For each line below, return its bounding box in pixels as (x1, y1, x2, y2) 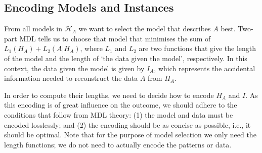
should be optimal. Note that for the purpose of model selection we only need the (4, 129, 256, 140)
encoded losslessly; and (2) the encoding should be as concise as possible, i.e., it (4, 119, 251, 130)
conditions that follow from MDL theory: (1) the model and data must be (4, 109, 233, 120)
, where (80, 43, 103, 54)
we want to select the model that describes (78, 23, 211, 34)
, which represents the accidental (154, 63, 255, 73)
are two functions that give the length (139, 43, 256, 54)
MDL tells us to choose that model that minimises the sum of (19, 33, 211, 43)
